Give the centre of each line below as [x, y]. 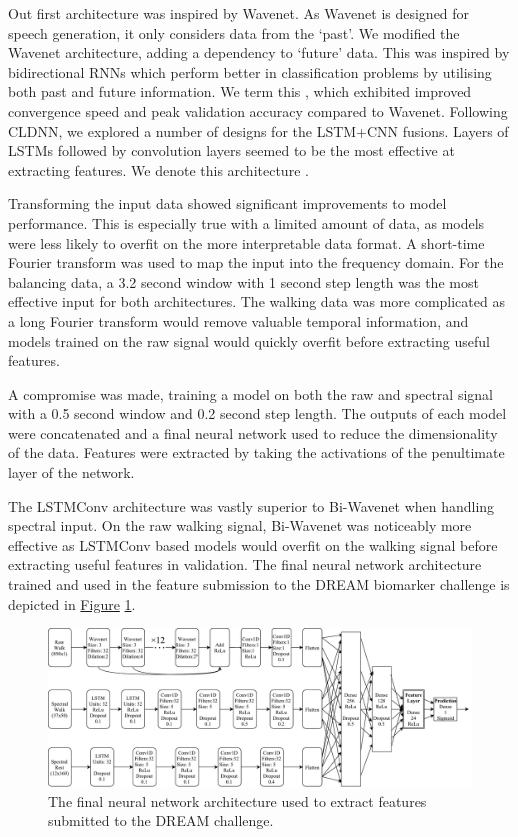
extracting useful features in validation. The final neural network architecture [245, 564]
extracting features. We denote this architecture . [158, 169]
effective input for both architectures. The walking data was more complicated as [256, 301]
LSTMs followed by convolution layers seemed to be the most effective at [231, 150]
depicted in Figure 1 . [72, 603]
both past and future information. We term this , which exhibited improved [240, 91]
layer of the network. [71, 472]
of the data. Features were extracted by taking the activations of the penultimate [256, 452]
